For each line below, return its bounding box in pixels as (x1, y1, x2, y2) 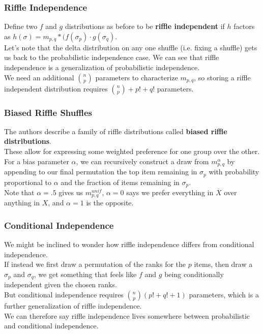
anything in (4, 197, 40, 208)
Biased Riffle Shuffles (4, 106, 92, 118)
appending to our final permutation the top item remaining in (4, 166, 197, 177)
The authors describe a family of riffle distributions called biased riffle (4, 126, 227, 136)
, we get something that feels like (34, 269, 137, 279)
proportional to (4, 176, 52, 187)
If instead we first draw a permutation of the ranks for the (4, 259, 186, 269)
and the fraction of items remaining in (61, 176, 180, 187)
